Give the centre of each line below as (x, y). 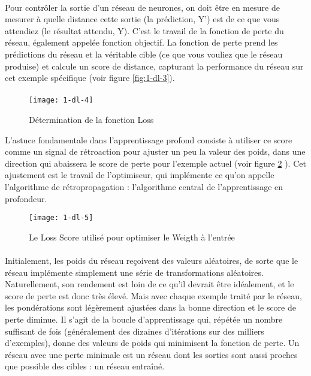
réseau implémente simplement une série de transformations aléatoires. (134, 272)
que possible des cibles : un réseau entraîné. (85, 366)
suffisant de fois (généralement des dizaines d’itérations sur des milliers (135, 331)
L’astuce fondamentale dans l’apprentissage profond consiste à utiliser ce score (149, 139)
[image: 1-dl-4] (61, 100)
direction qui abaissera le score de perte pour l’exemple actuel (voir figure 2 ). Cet (155, 163)
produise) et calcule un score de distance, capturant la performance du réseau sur (154, 66)
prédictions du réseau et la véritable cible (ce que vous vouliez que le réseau (144, 54)
